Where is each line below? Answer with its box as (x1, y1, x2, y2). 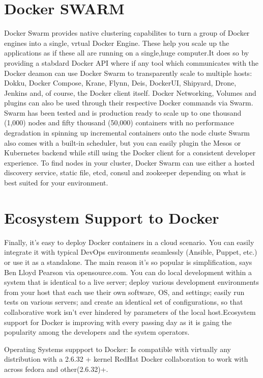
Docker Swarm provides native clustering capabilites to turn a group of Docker (4, 28, 250, 38)
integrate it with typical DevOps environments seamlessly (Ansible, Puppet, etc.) (4, 247, 257, 257)
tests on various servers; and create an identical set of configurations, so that (4, 296, 243, 307)
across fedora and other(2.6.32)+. (4, 363, 108, 374)
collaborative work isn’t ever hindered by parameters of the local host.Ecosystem (4, 306, 256, 317)
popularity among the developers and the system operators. (4, 327, 190, 337)
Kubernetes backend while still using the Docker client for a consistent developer (4, 147, 256, 158)
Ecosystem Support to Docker (4, 207, 219, 228)
